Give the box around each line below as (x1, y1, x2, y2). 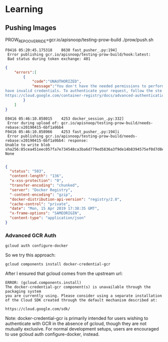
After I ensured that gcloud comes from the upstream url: (5, 270, 123, 276)
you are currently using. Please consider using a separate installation (5, 293, 162, 298)
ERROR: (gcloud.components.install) (5, 280, 81, 285)
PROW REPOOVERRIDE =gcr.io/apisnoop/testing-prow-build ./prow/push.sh (5, 37, 154, 44)
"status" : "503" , (9, 169, 46, 174)
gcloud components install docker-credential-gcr (5, 262, 111, 267)
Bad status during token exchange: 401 (7, 56, 91, 61)
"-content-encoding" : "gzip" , (9, 192, 72, 197)
